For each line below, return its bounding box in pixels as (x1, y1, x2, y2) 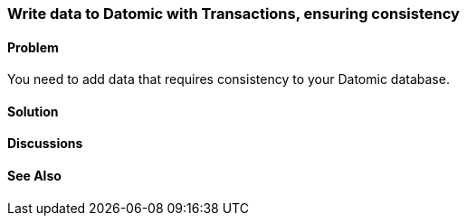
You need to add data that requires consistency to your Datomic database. (7, 71, 450, 88)
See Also (7, 168, 62, 184)
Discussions (7, 135, 83, 152)
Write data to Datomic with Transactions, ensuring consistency (7, 5, 460, 23)
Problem (7, 39, 59, 55)
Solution (7, 103, 59, 119)
